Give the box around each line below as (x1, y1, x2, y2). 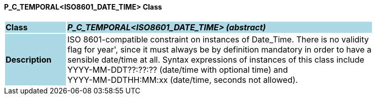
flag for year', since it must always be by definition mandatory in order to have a (67, 44, 371, 55)
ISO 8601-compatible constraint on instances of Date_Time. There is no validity (67, 34, 369, 44)
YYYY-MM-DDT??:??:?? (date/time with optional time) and (67, 64, 288, 75)
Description (6, 54, 52, 65)
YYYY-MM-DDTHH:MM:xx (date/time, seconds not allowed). (67, 74, 298, 85)
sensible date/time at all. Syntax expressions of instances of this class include (67, 54, 364, 65)
